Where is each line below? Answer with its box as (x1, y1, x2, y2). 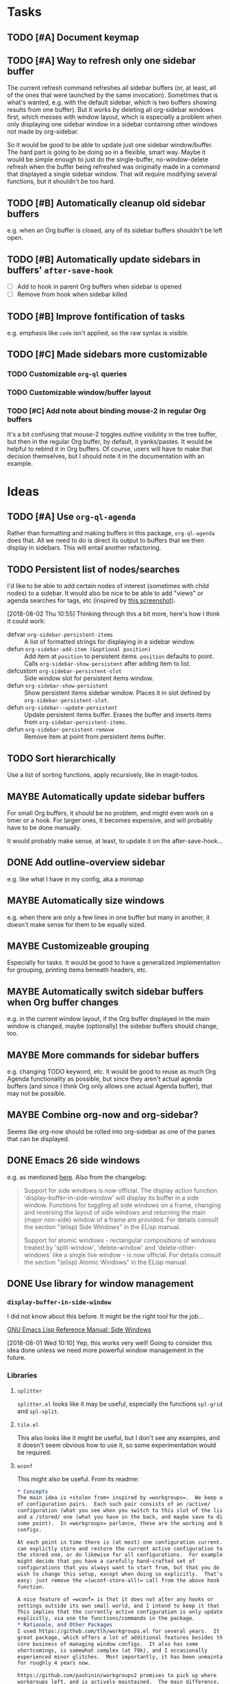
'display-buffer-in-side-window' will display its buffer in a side (23, 1193, 199, 1202)
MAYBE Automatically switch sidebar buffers (7, 985, 204, 997)
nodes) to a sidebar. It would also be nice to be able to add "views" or (7, 589, 204, 598)
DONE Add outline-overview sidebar (7, 857, 166, 868)
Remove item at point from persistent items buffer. (24, 732, 166, 741)
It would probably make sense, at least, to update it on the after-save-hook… (7, 836, 223, 845)
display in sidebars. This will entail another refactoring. (7, 543, 162, 552)
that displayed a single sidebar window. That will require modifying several (7, 170, 218, 179)
